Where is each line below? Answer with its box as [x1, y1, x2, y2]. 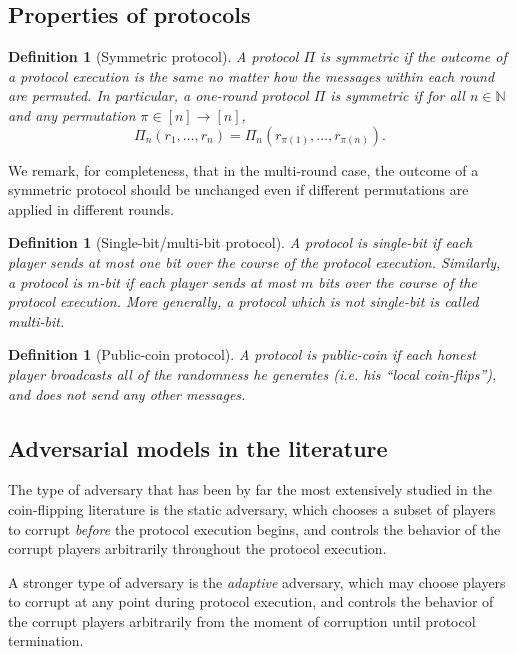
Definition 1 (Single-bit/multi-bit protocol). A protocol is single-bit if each [8, 232, 473, 253]
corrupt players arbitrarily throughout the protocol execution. [8, 538, 387, 559]
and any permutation [8, 104, 136, 125]
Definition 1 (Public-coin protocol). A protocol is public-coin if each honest [8, 344, 477, 365]
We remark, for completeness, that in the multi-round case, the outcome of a [8, 159, 479, 180]
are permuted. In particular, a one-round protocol [8, 85, 309, 106]
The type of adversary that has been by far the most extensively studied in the [8, 479, 492, 500]
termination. [8, 630, 84, 651]
